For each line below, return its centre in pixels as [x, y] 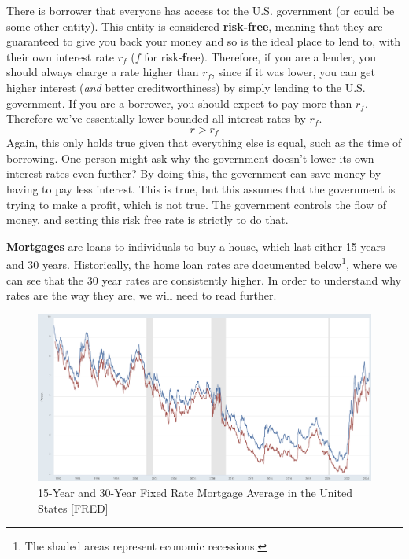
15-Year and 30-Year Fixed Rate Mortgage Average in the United [195, 492]
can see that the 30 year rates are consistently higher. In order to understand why [204, 279]
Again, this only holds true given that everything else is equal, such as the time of [204, 143]
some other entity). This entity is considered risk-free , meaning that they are [195, 26]
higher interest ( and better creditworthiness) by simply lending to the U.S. [186, 87]
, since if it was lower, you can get [293, 72]
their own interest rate [61, 56]
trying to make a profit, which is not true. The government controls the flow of [196, 204]
